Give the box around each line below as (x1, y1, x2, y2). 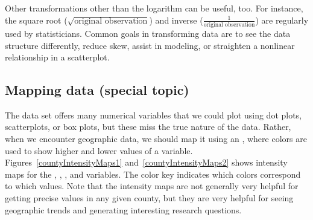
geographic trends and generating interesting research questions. (5, 203, 242, 216)
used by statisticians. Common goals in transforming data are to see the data (5, 27, 291, 39)
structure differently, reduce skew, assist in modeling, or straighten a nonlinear (5, 39, 295, 51)
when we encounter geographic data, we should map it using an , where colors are (5, 132, 307, 145)
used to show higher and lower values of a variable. (5, 144, 193, 157)
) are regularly (255, 13, 309, 26)
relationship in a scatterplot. (5, 51, 110, 63)
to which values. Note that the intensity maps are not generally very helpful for (5, 180, 299, 192)
